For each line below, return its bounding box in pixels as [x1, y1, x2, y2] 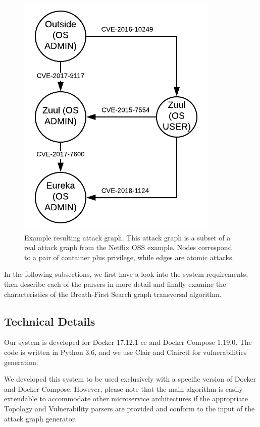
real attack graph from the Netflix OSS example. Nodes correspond [24, 242, 232, 253]
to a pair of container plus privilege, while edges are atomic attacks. [24, 252, 234, 262]
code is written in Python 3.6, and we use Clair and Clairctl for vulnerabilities [4, 346, 247, 357]
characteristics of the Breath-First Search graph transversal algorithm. [4, 288, 222, 299]
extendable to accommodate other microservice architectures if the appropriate [4, 393, 248, 404]
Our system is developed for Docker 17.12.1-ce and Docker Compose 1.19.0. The [4, 337, 252, 347]
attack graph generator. [4, 413, 77, 423]
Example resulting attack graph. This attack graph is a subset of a [24, 232, 231, 242]
